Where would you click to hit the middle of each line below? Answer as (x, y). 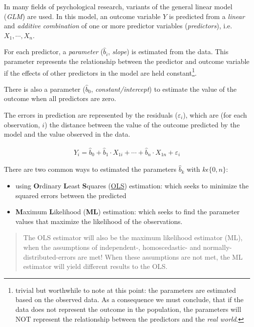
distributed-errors (49, 256)
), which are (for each (215, 115)
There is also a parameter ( (45, 89)
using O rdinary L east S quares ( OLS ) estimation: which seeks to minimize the (132, 186)
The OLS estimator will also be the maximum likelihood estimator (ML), (133, 237)
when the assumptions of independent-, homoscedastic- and (112, 247)
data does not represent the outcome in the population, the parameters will (128, 309)
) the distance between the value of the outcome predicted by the (142, 124)
